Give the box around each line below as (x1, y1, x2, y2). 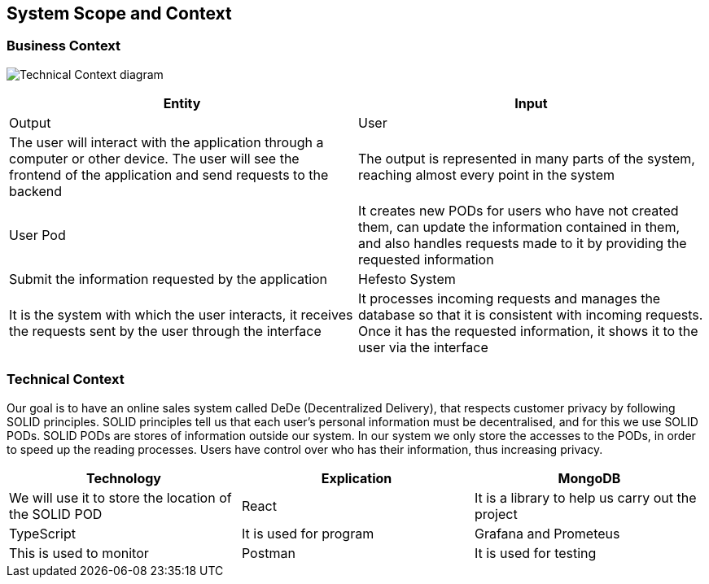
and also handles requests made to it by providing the (358, 234, 687, 251)
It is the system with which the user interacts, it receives (9, 306, 353, 323)
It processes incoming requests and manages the (358, 290, 661, 307)
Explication (321, 469, 392, 486)
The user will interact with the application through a (9, 133, 324, 150)
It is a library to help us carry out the (474, 489, 697, 506)
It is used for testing (474, 544, 597, 561)
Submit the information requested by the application (9, 270, 328, 287)
